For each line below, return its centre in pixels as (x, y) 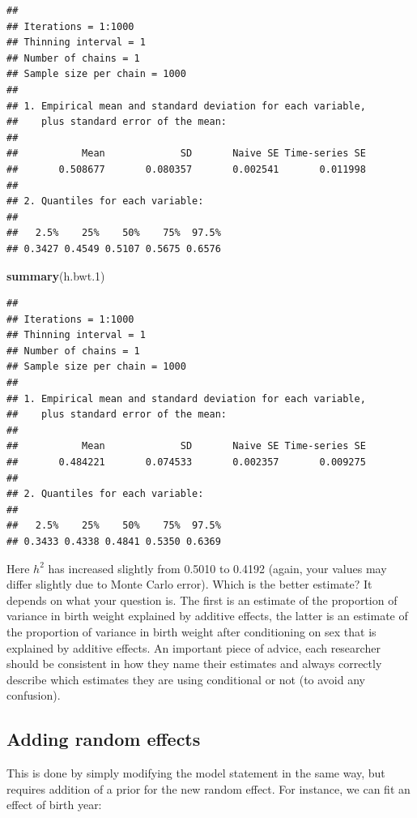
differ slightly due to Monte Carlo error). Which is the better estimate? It (189, 584)
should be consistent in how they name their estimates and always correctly (194, 664)
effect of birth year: (54, 805)
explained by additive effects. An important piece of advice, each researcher (194, 647)
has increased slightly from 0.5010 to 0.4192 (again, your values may (217, 568)
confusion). (34, 695)
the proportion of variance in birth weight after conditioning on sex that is (191, 631)
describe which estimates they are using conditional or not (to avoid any (186, 679)
